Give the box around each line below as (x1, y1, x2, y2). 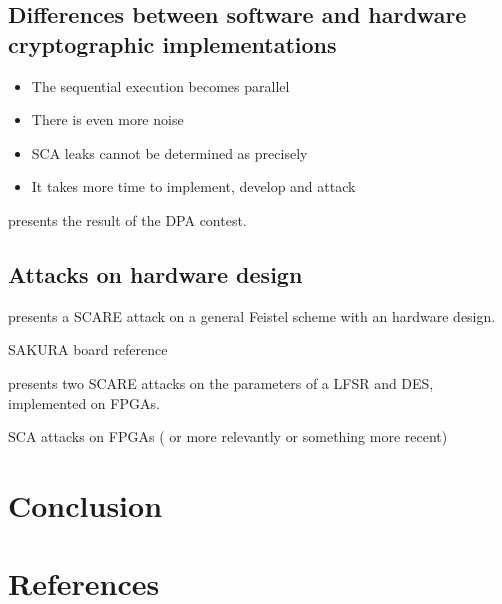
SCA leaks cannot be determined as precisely (31, 142, 308, 163)
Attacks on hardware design (8, 258, 303, 289)
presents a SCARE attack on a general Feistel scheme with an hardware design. (8, 305, 496, 326)
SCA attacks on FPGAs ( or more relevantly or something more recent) (8, 426, 448, 447)
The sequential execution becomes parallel (31, 75, 290, 96)
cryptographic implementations (8, 28, 337, 59)
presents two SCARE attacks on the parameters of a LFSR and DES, (8, 372, 434, 393)
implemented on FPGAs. (8, 392, 160, 413)
